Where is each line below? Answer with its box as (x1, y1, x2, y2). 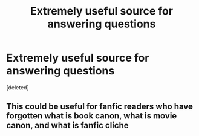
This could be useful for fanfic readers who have (6, 102, 194, 112)
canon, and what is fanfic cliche (6, 120, 129, 131)
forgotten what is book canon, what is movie (6, 111, 177, 121)
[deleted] (6, 83, 29, 91)
